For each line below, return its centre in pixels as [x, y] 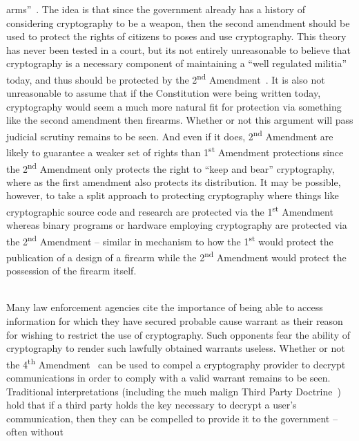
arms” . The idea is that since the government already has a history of [156, 9]
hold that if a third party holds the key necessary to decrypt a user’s [152, 405]
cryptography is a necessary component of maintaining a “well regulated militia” [177, 63]
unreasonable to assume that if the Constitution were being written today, [164, 93]
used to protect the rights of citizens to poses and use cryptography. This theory [176, 36]
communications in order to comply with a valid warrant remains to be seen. [168, 378]
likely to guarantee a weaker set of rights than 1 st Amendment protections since [175, 151]
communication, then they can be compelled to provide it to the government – [172, 418]
